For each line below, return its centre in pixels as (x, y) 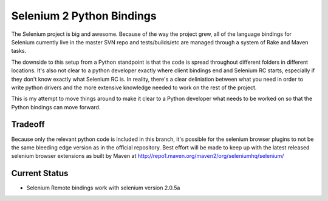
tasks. (19, 51)
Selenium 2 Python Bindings (84, 16)
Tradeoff (28, 124)
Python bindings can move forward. (56, 107)
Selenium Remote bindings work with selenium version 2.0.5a (103, 188)
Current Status (40, 173)
